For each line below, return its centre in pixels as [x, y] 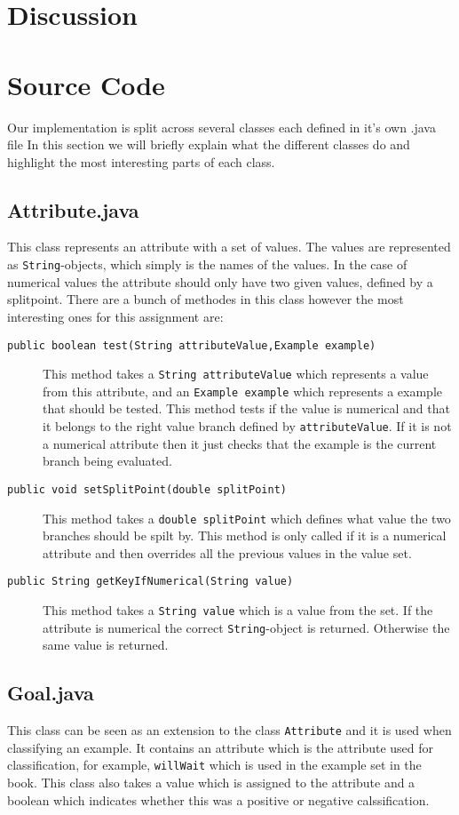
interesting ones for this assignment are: [115, 316]
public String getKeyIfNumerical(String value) [150, 582]
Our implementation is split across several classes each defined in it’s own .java [222, 127]
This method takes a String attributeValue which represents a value [236, 374]
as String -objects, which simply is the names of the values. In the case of [207, 264]
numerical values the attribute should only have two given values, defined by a [220, 281]
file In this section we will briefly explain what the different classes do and [209, 144]
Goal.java [51, 693]
